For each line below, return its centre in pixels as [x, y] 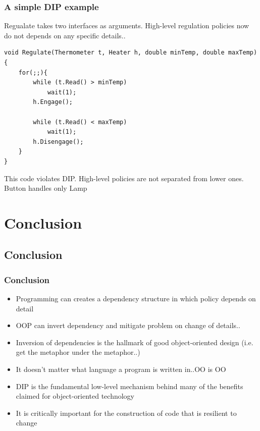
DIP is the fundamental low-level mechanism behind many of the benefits [129, 386]
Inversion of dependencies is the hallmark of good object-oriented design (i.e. [135, 342]
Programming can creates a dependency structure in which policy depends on [136, 299]
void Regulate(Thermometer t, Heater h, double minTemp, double [114, 53]
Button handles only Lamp [46, 188]
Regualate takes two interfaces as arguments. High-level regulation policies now [127, 25]
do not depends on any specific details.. [65, 35]
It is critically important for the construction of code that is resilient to [126, 413]
